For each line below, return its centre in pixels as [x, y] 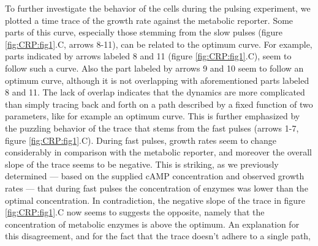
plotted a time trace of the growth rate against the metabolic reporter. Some [149, 20]
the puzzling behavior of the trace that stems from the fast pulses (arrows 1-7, [152, 128]
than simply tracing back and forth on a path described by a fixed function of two [159, 104]
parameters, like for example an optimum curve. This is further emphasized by [153, 116]
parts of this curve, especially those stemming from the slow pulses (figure [144, 32]
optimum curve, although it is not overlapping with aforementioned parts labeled [157, 80]
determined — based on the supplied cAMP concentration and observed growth [155, 176]
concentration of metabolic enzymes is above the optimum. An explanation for [152, 224]
